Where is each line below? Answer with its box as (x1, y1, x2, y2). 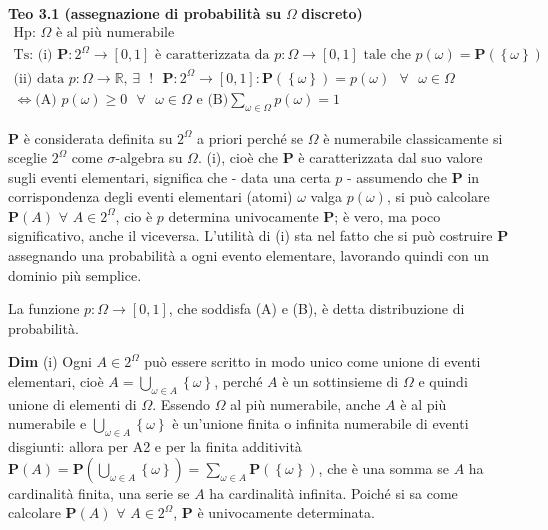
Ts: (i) (13, 48, 53, 63)
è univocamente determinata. (197, 502, 375, 523)
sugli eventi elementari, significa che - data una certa (8, 166, 331, 187)
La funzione (8, 298, 80, 319)
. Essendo (152, 393, 211, 414)
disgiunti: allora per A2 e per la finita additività (8, 436, 302, 457)
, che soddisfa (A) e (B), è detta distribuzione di (168, 298, 465, 319)
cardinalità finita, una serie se (8, 482, 190, 503)
